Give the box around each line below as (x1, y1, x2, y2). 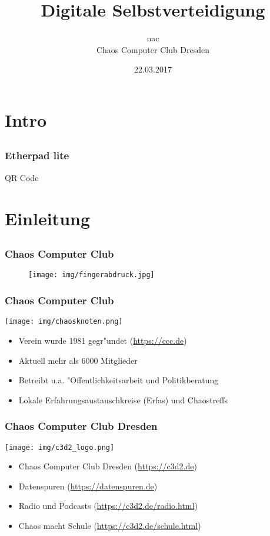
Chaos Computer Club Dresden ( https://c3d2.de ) (18, 460, 197, 472)
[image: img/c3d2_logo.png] (5, 443, 115, 452)
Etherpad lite (5, 148, 69, 163)
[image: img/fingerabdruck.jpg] (28, 271, 155, 279)
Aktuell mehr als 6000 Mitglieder (18, 354, 138, 366)
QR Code (5, 171, 39, 183)
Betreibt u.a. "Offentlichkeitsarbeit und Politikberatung (18, 374, 219, 386)
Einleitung (5, 206, 91, 230)
